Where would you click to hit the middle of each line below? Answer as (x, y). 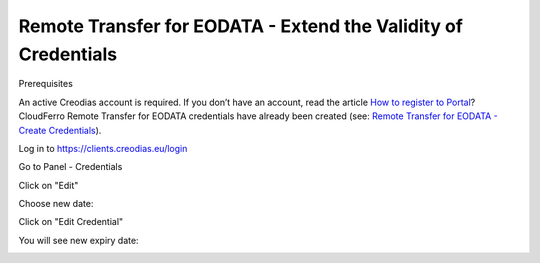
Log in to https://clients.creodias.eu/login (103, 148)
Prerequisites (46, 84)
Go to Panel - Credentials (70, 167)
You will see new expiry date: (78, 240)
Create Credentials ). (60, 130)
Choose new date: (56, 204)
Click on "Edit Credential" (71, 222)
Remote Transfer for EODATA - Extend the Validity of (241, 26)
